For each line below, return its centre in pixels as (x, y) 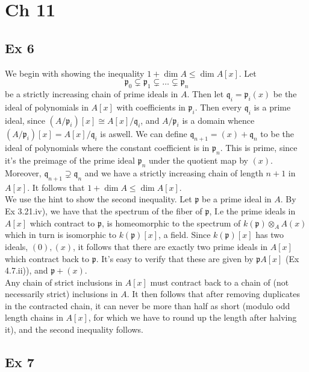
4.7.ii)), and (27, 270)
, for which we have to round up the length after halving (192, 317)
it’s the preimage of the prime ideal (70, 160)
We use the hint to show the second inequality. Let (98, 199)
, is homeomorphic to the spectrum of (171, 223)
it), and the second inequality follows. (74, 329)
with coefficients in (151, 107)
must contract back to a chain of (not (220, 282)
